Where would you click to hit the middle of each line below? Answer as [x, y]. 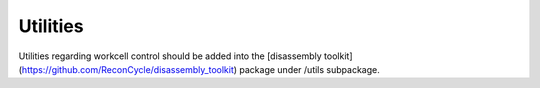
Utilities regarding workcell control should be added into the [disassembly [170, 56]
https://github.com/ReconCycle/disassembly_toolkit [127, 69]
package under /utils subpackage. [309, 69]
